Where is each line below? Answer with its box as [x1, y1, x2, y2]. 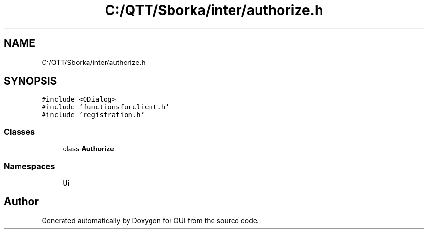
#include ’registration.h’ [42, 111, 145, 119]
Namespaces [4, 161, 55, 171]
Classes [4, 127, 35, 137]
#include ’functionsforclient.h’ [42, 103, 170, 111]
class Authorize [63, 145, 114, 153]
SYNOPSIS [4, 75, 57, 87]
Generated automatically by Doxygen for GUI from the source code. [42, 216, 259, 225]
